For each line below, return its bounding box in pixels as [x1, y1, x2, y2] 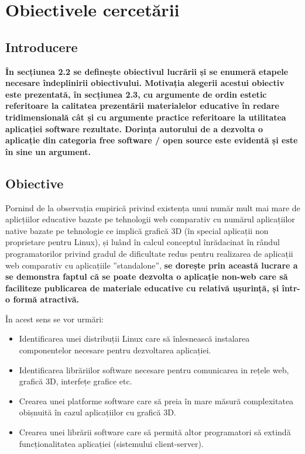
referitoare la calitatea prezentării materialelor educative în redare [5, 99, 279, 112]
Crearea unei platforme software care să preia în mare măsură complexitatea [19, 394, 294, 407]
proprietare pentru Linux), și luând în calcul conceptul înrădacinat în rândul [5, 236, 280, 248]
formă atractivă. [13, 293, 79, 305]
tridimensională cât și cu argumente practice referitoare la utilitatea [5, 111, 286, 123]
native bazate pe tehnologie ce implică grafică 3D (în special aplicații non [5, 224, 269, 236]
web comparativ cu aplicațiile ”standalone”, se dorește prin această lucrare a [5, 259, 298, 271]
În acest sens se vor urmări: [5, 312, 104, 325]
